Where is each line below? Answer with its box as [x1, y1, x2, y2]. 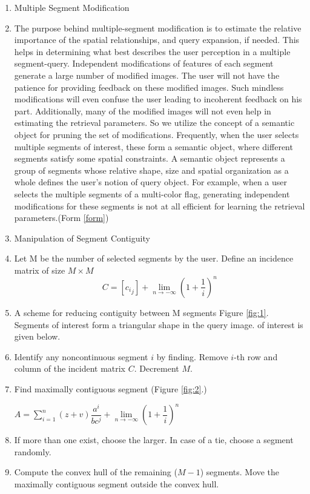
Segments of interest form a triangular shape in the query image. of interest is [14, 318, 303, 331]
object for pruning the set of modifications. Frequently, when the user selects [14, 128, 299, 140]
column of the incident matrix [14, 362, 126, 375]
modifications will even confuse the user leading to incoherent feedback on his [14, 93, 302, 105]
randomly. [14, 445, 51, 458]
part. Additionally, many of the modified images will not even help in [14, 104, 271, 117]
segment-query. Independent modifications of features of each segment [14, 57, 274, 70]
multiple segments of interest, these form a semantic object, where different [14, 140, 293, 153]
